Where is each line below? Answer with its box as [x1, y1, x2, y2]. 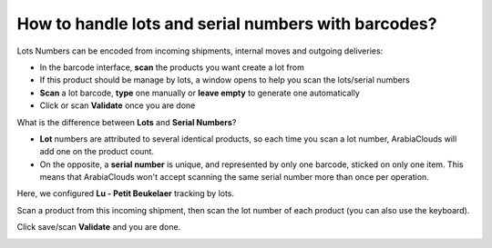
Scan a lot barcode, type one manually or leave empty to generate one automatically [39, 87, 360, 98]
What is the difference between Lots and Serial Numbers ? [16, 116, 237, 127]
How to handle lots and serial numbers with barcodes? [16, 14, 437, 34]
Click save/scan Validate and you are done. [16, 222, 181, 233]
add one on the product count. [39, 146, 155, 157]
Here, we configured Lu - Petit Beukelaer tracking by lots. [16, 188, 235, 199]
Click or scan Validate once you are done [39, 100, 196, 111]
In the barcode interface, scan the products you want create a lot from [39, 62, 304, 73]
